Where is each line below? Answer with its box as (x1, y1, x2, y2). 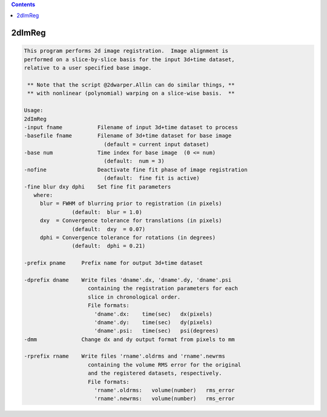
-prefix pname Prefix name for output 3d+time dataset (24, 259, 203, 267)
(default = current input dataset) (104, 141, 210, 148)
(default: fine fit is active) (104, 175, 200, 182)
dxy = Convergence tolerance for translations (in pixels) (39, 217, 222, 224)
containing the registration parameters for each (88, 285, 239, 292)
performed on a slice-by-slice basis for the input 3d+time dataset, (24, 56, 235, 63)
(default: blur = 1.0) (71, 208, 142, 215)
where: (33, 192, 53, 199)
